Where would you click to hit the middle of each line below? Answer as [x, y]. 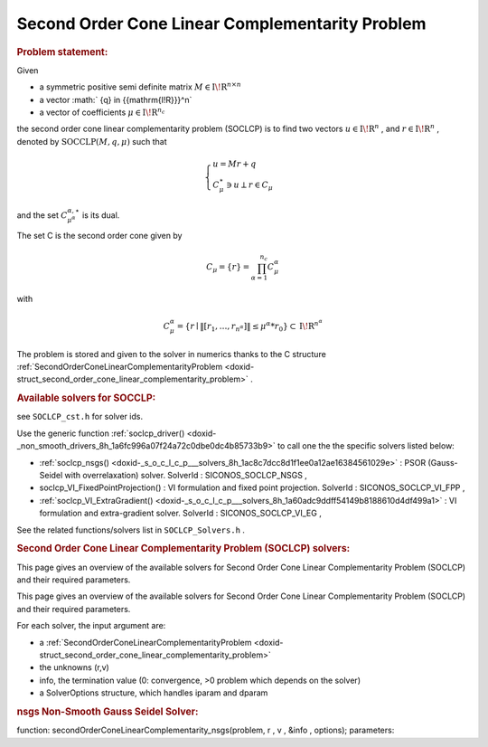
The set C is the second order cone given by [99, 235]
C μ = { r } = [228, 268]
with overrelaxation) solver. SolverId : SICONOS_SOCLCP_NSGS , [186, 475]
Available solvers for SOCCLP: [86, 398]
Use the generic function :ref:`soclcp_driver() [101, 433]
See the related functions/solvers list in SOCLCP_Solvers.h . [131, 530]
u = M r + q [235, 164]
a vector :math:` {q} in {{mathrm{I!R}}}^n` [116, 99]
